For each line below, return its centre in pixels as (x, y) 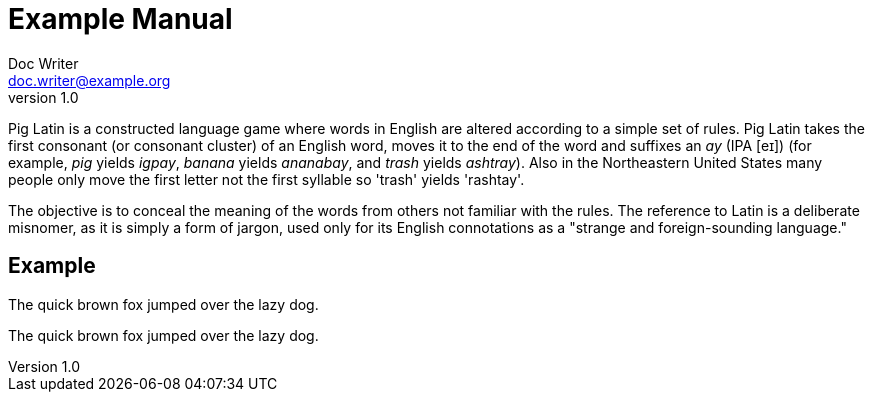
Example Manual (120, 19)
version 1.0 (43, 97)
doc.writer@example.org (89, 80)
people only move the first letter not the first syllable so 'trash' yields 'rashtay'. (266, 179)
